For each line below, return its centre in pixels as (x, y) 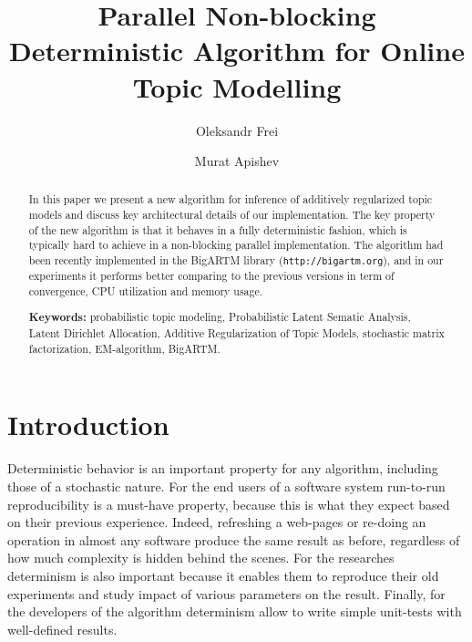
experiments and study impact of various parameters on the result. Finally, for (226, 593)
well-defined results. (62, 629)
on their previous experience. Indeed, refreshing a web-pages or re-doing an (217, 522)
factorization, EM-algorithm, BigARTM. (124, 348)
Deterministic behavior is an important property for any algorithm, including (223, 468)
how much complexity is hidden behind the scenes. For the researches (201, 558)
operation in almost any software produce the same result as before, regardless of (234, 539)
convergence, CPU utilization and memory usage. (146, 290)
